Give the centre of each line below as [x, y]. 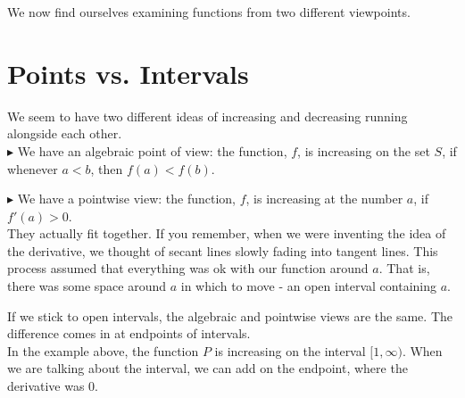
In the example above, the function [103, 350]
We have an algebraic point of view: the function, [152, 150]
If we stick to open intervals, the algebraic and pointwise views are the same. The [230, 315]
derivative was [46, 386]
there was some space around [87, 286]
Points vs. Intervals [128, 73]
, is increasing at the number [324, 199]
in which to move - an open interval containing [308, 286]
